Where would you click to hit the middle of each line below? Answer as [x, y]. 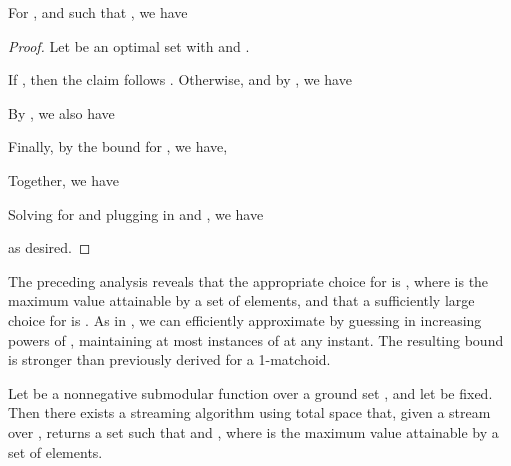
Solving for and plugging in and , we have [136, 213]
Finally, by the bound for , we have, [118, 146]
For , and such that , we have [98, 12]
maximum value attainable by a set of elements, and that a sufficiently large [241, 300]
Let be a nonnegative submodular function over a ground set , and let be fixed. [250, 392]
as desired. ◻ [49, 247]
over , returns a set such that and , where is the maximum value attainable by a [253, 431]
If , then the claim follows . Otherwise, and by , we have [180, 79]
